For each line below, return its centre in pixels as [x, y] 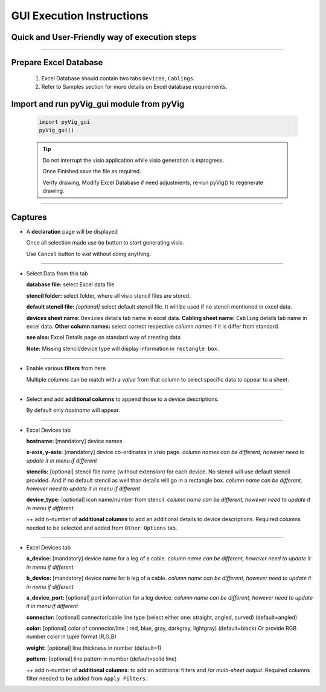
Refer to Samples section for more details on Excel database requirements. [134, 86]
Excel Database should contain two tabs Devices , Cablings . [118, 78]
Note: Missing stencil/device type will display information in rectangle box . [123, 348]
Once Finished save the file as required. [92, 171]
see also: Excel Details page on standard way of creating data [104, 338]
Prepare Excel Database [57, 62]
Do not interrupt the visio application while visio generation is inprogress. [133, 160]
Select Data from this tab [57, 273]
